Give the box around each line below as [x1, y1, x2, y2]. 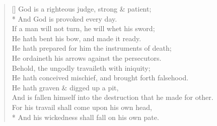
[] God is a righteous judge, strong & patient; [12, 4, 152, 14]
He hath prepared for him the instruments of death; [12, 43, 172, 53]
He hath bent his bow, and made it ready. [12, 33, 141, 43]
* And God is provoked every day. [12, 13, 117, 24]
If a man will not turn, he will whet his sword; [12, 23, 155, 34]
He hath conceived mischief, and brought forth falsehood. [12, 72, 189, 83]
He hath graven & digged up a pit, [12, 82, 119, 92]
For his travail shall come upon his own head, [12, 101, 152, 112]
